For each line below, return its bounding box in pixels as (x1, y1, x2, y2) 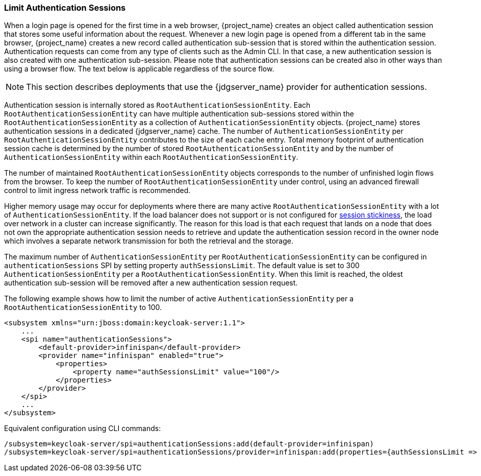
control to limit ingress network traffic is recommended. (4, 186, 191, 195)
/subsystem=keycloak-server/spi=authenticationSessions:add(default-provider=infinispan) (4, 440, 374, 448)
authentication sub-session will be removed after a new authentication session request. (4, 278, 298, 288)
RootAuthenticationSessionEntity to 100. (4, 303, 162, 312)
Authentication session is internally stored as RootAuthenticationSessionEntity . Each (4, 101, 311, 110)
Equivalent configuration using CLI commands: (4, 424, 161, 433)
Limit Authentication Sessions (4, 3, 126, 13)
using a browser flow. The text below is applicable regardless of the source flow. (4, 64, 274, 74)
